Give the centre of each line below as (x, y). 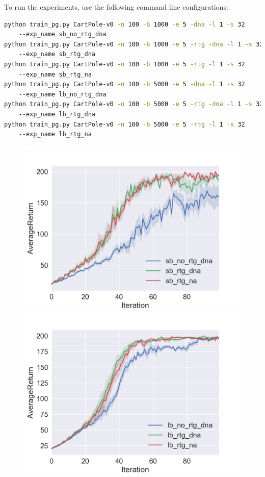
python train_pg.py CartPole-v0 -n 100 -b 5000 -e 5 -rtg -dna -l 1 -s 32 (134, 104)
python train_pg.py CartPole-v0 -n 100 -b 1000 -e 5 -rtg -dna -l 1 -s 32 (134, 44)
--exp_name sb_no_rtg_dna (62, 34)
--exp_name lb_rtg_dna (57, 114)
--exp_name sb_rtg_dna (57, 54)
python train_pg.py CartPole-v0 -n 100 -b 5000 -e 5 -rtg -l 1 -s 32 (125, 124)
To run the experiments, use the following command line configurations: (116, 7)
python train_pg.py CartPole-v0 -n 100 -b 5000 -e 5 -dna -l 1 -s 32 (125, 84)
